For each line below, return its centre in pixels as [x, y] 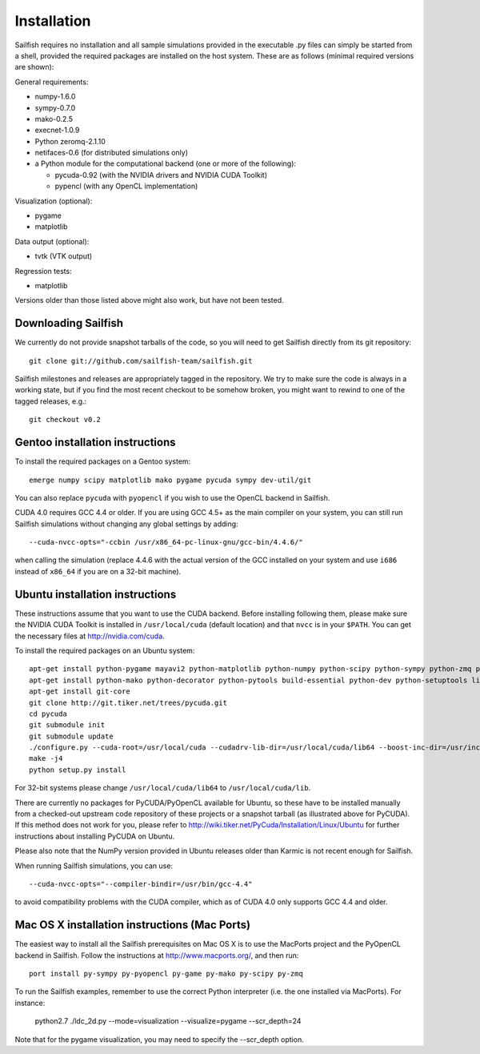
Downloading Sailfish [69, 323]
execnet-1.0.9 [57, 130]
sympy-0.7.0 [55, 107]
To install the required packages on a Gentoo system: [103, 461]
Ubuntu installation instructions [96, 594]
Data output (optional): [52, 241]
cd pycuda [48, 714]
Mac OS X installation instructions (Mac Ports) [133, 925]
